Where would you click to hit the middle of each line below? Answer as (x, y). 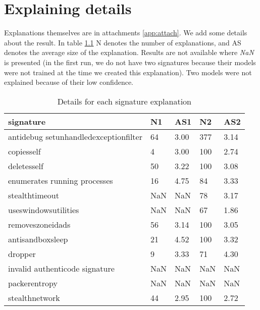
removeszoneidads (39, 224)
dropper (22, 253)
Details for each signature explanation (124, 101)
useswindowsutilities (44, 210)
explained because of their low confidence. (69, 82)
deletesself (26, 166)
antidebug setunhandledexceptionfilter (75, 136)
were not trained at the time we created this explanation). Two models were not (128, 72)
